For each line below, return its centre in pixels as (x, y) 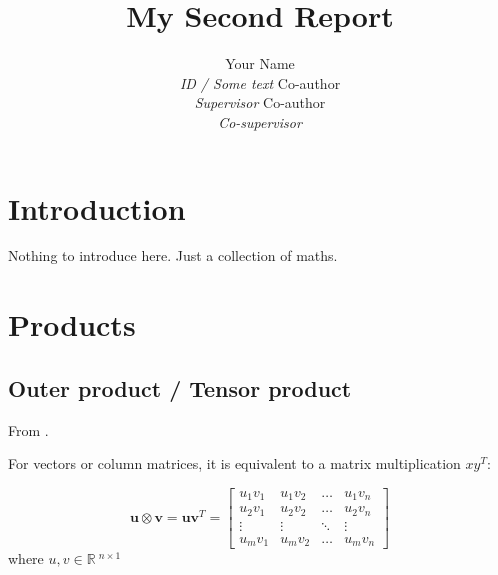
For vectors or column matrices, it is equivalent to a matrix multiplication (234, 463)
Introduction (97, 207)
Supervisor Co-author (260, 102)
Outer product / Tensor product (180, 387)
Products (72, 324)
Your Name (260, 63)
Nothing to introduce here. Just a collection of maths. (173, 255)
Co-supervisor (260, 121)
